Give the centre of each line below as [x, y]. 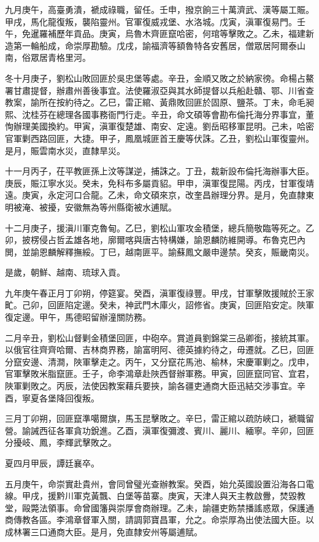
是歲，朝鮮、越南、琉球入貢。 [65, 272]
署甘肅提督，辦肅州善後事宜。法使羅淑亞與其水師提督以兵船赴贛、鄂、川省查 [159, 90]
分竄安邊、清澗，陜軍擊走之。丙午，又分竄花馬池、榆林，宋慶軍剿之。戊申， [159, 361]
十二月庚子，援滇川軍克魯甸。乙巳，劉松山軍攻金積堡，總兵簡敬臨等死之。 [155, 227]
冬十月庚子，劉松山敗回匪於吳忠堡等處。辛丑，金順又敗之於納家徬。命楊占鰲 [159, 78]
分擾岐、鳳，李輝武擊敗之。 [61, 442]
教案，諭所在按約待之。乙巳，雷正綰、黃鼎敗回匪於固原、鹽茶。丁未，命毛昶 [159, 102]
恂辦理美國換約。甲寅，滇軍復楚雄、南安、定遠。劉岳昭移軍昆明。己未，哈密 [159, 126]
